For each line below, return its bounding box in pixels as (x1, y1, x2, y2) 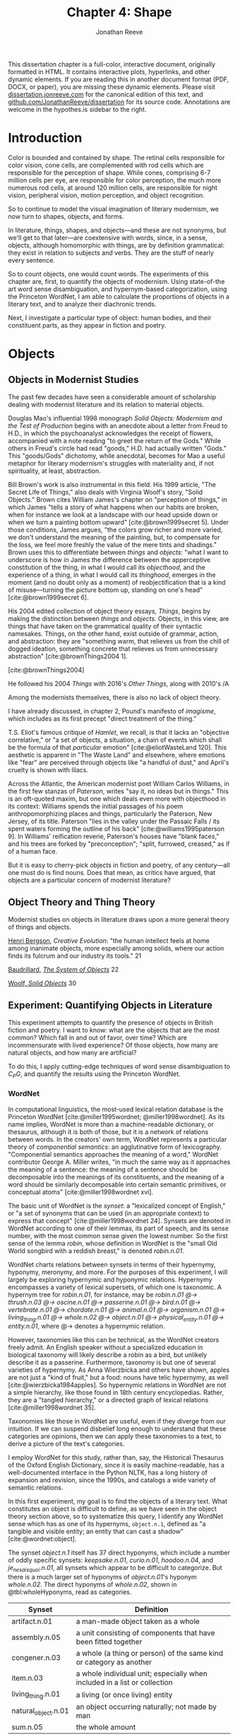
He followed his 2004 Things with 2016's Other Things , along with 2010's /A (8, 679, 230, 687)
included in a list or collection (76, 1678, 173, 1688)
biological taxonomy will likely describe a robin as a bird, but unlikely (8, 1351, 208, 1359)
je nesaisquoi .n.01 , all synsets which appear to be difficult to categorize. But (8, 1564, 222, 1574)
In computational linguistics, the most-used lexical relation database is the (8, 1105, 224, 1113)
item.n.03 (11, 1673, 44, 1683)
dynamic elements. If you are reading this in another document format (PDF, (8, 75, 230, 84)
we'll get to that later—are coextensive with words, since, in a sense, (8, 233, 208, 241)
